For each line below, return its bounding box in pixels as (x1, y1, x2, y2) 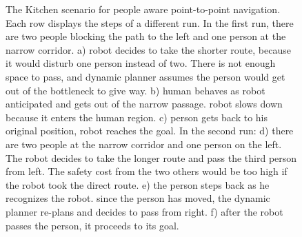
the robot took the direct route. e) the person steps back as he (6, 177, 270, 192)
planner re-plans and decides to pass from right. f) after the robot (6, 204, 283, 218)
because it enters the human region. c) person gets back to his (6, 110, 268, 124)
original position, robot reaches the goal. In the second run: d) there (6, 123, 294, 138)
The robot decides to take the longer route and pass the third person (6, 150, 297, 165)
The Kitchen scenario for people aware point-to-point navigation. (6, 2, 281, 16)
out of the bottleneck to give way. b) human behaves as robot (6, 83, 265, 97)
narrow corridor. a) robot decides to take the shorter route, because (6, 42, 291, 56)
